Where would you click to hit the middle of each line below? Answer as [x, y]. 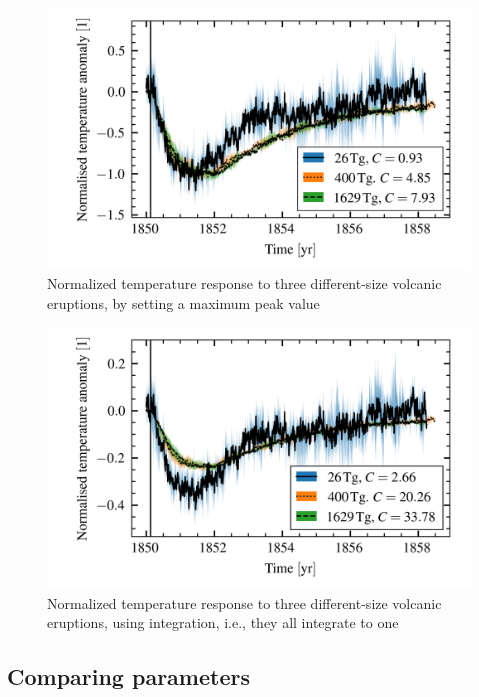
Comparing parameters [128, 676]
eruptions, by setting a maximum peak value [183, 302]
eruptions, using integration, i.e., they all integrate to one [223, 622]
